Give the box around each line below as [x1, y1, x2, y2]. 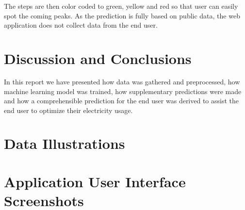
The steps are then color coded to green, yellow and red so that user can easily [4, 1, 238, 11]
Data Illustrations [4, 133, 125, 153]
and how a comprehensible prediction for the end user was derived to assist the [4, 96, 239, 106]
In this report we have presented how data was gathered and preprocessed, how [4, 76, 240, 86]
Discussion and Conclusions [4, 48, 192, 68]
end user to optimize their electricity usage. [4, 105, 133, 115]
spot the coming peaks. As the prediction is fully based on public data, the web [4, 10, 240, 20]
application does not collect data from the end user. [4, 20, 158, 30]
